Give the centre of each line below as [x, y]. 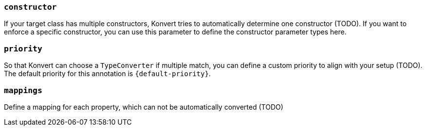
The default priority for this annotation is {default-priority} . [107, 74]
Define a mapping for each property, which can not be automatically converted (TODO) [144, 107]
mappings [23, 90]
